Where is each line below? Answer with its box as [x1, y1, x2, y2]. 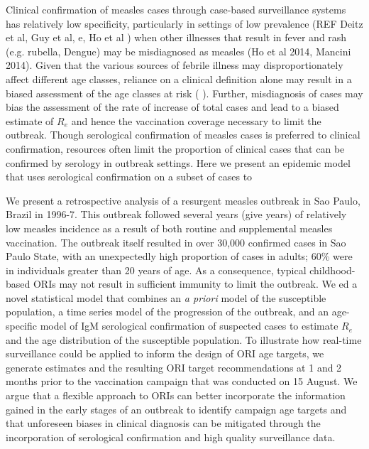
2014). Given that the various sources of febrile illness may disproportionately [6, 58, 343, 72]
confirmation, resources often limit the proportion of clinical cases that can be [6, 141, 345, 156]
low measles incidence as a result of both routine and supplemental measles [6, 220, 333, 235]
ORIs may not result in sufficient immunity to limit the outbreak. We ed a [33, 276, 358, 291]
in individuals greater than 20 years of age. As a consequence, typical [6, 262, 307, 277]
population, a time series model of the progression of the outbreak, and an [6, 304, 329, 319]
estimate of [6, 113, 54, 128]
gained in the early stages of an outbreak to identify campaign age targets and [6, 401, 347, 416]
